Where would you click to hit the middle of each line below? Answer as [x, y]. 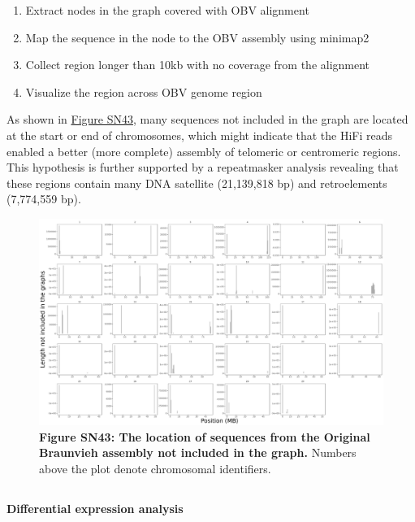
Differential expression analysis [95, 508]
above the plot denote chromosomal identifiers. [155, 468]
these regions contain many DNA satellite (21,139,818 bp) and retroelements [197, 183]
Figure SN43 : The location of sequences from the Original [205, 436]
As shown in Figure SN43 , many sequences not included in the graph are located [207, 119]
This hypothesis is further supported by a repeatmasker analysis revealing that [203, 167]
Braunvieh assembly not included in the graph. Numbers [198, 452]
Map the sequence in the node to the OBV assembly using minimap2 [197, 37]
